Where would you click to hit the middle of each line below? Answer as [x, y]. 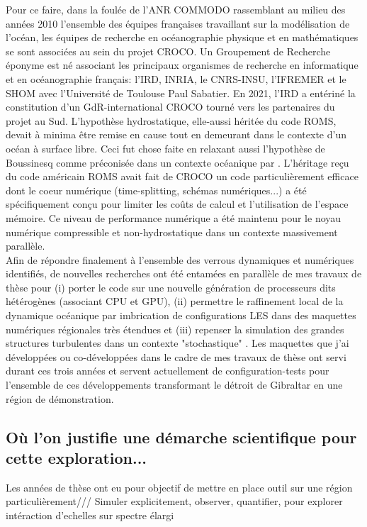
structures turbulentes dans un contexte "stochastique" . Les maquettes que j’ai [177, 343]
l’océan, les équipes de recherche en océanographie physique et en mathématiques [182, 37]
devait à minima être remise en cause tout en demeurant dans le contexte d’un [176, 134]
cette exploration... [77, 457]
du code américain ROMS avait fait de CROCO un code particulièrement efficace [182, 176]
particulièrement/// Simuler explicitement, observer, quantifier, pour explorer [174, 501]
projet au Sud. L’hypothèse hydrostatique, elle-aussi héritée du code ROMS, [171, 120]
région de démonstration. [60, 398]
